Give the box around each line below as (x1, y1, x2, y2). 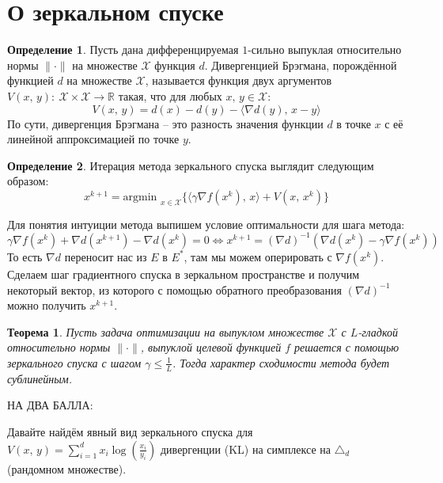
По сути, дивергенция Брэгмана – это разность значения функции (7, 115, 324, 131)
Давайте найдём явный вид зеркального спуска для (7, 423, 253, 439)
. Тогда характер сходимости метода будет (172, 354, 390, 371)
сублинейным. (7, 370, 72, 386)
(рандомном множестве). (7, 460, 127, 477)
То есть (7, 248, 43, 264)
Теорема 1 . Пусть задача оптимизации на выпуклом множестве (7, 323, 324, 340)
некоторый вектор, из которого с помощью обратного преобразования (7, 281, 342, 298)
